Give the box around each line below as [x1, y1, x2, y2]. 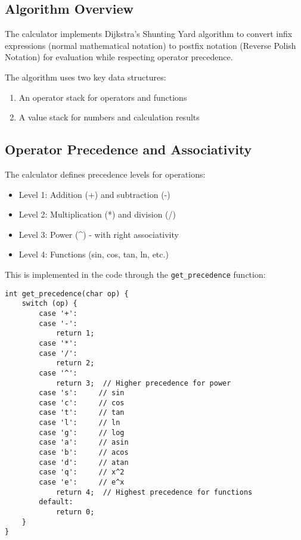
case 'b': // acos [39, 448, 129, 457]
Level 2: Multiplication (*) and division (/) [18, 208, 176, 221]
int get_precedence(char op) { [5, 289, 129, 298]
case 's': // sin [39, 389, 125, 398]
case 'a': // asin [39, 438, 129, 447]
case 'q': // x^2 [39, 468, 125, 477]
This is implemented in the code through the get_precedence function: [5, 268, 266, 280]
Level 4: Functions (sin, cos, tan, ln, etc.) [18, 248, 169, 260]
